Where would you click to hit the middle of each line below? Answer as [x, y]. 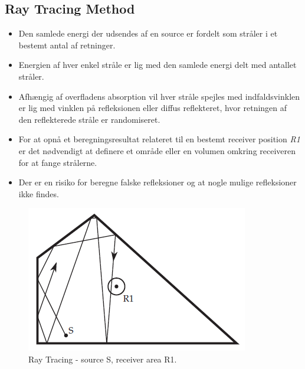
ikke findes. [39, 193]
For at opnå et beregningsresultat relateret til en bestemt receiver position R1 [159, 139]
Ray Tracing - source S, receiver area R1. [103, 359]
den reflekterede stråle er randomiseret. [89, 119]
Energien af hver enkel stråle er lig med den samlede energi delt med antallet [158, 65]
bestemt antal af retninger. [67, 45]
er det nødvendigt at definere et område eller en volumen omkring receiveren [157, 150]
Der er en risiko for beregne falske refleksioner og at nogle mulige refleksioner [158, 182]
